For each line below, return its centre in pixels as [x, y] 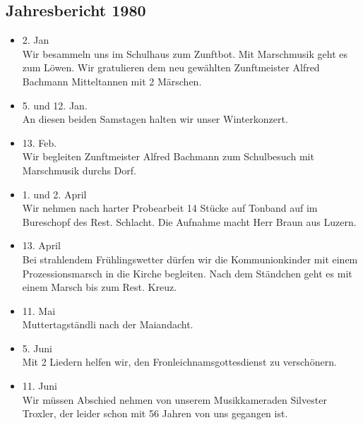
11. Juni [40, 386]
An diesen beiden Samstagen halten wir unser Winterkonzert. [155, 119]
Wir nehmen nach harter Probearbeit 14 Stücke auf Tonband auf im [170, 208]
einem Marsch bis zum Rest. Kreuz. [100, 287]
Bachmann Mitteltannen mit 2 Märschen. [112, 81]
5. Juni [37, 348]
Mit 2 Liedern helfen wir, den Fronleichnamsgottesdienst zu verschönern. [179, 362]
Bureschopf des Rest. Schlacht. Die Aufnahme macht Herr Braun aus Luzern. [189, 221]
